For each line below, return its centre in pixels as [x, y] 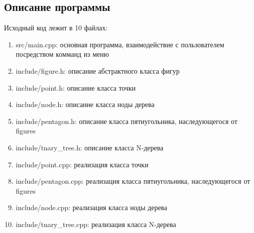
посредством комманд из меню [62, 54]
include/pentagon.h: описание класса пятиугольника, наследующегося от [127, 121]
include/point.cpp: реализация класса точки [82, 164]
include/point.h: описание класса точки [76, 87]
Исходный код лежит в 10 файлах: [56, 28]
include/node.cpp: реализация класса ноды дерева [91, 207]
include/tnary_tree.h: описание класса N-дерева [89, 147]
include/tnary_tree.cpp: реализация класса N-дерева [96, 224]
